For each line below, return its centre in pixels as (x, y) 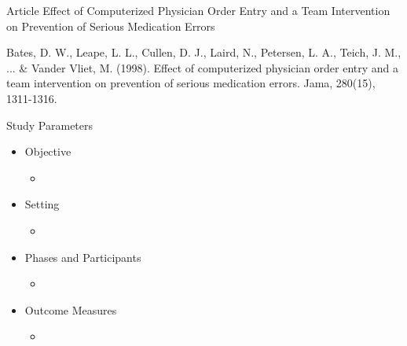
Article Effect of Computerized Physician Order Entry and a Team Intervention (198, 10)
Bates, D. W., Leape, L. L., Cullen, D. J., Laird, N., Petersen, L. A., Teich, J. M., (204, 52)
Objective (48, 151)
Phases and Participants (83, 257)
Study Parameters (50, 125)
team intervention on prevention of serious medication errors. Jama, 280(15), (191, 83)
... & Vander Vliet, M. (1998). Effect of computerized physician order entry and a (203, 67)
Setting (42, 204)
